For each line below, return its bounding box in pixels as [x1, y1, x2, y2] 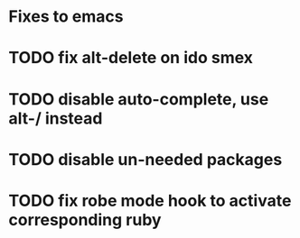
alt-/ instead [8, 108, 103, 128]
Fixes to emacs [8, 6, 124, 27]
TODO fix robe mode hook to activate [8, 190, 292, 211]
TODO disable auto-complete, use [8, 88, 269, 109]
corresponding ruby [8, 209, 162, 230]
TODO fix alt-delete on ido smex [8, 48, 254, 69]
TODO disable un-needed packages [8, 149, 283, 169]
